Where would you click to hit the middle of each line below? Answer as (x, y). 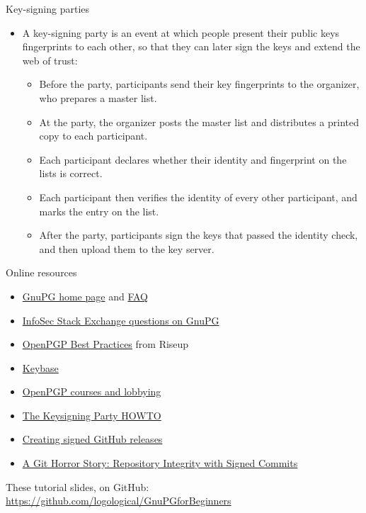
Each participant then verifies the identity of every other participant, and (198, 197)
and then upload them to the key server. (127, 248)
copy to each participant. (93, 136)
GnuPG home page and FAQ (85, 296)
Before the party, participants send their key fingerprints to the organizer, (199, 84)
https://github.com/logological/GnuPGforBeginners (119, 501)
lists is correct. (71, 173)
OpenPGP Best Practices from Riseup (105, 344)
